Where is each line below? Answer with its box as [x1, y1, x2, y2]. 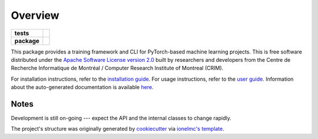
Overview [11, 9, 59, 22]
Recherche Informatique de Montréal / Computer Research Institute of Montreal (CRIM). [11, 65, 224, 72]
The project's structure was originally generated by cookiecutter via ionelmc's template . [11, 125, 225, 133]
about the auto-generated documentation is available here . [11, 84, 154, 91]
